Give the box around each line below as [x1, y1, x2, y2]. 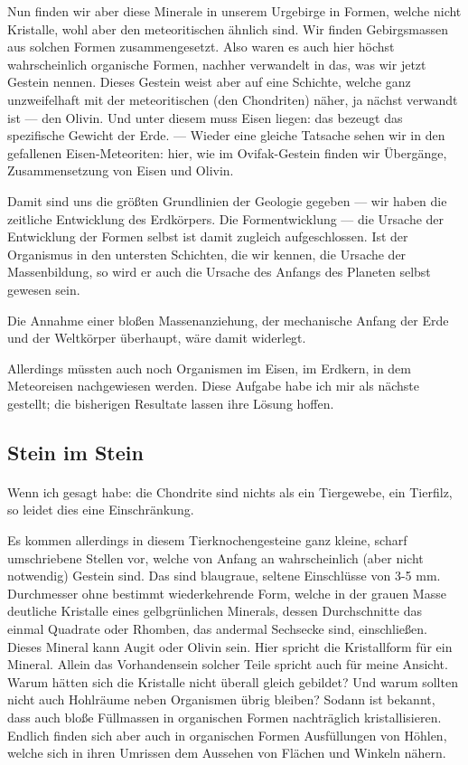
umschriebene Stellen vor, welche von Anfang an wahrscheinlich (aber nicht [7, 548, 424, 567]
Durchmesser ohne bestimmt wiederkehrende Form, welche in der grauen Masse [7, 583, 446, 602]
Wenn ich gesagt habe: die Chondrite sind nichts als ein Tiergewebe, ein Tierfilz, [7, 482, 453, 501]
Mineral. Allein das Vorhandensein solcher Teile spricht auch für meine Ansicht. [7, 655, 448, 674]
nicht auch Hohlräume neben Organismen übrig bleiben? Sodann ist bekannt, [7, 690, 435, 709]
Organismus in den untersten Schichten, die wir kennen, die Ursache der [7, 244, 407, 263]
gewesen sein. [7, 279, 80, 298]
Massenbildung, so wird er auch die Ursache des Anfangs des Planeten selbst [7, 262, 431, 281]
